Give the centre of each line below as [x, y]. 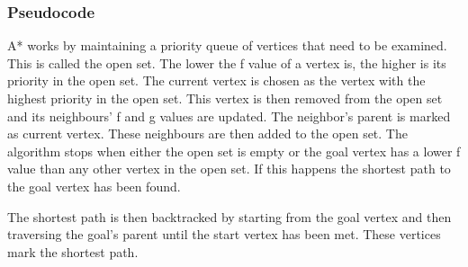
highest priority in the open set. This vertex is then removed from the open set [225, 98]
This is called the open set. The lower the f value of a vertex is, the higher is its [227, 62]
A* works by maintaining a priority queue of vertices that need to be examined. [227, 45]
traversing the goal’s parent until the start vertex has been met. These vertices [224, 234]
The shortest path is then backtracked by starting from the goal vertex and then [229, 216]
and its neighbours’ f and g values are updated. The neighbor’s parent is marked [229, 116]
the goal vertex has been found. [94, 186]
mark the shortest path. [73, 251]
